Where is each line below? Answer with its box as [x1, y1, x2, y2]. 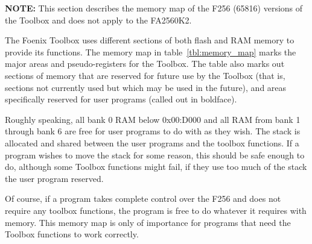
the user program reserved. [5, 172, 104, 184]
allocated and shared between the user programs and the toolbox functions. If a [5, 136, 299, 149]
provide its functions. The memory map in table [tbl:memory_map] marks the [5, 45, 296, 58]
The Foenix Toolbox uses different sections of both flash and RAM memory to [5, 34, 294, 46]
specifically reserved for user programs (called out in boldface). [5, 93, 237, 105]
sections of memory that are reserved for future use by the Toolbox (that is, [5, 69, 285, 81]
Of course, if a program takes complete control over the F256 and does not [5, 192, 281, 205]
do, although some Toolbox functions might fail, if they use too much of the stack [5, 160, 307, 173]
